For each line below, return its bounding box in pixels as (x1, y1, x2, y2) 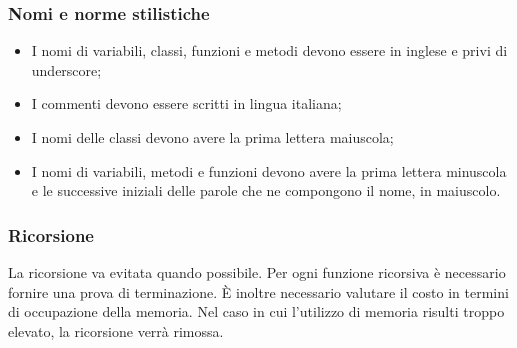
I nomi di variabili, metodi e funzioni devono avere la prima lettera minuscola (31, 160, 507, 181)
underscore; (31, 59, 102, 80)
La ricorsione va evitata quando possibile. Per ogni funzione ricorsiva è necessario (8, 262, 506, 282)
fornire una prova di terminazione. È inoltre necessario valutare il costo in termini (8, 281, 509, 302)
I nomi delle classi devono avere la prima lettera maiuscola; (31, 127, 394, 147)
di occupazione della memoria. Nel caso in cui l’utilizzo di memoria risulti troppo (8, 301, 505, 322)
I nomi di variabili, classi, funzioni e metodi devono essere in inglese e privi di (31, 40, 508, 61)
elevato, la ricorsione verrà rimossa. (8, 320, 224, 341)
